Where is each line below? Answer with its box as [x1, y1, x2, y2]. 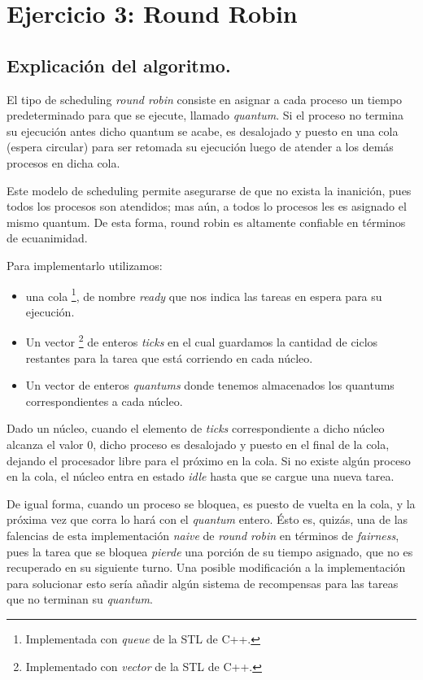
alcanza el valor [7, 435, 84, 452]
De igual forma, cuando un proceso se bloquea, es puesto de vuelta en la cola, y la [7, 495, 416, 512]
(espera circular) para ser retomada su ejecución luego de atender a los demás [7, 138, 394, 155]
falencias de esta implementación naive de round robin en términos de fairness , [7, 526, 399, 543]
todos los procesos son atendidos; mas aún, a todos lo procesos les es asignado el [7, 198, 407, 215]
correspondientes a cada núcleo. [25, 392, 183, 409]
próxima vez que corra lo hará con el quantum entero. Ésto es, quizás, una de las [7, 511, 408, 528]
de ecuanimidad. [7, 229, 88, 246]
